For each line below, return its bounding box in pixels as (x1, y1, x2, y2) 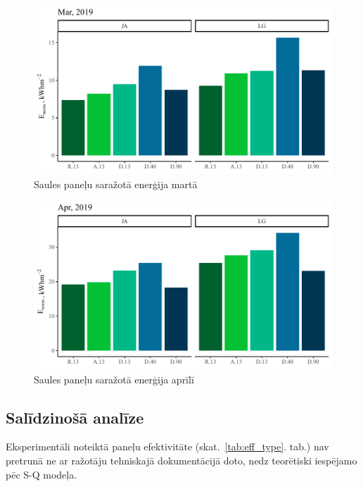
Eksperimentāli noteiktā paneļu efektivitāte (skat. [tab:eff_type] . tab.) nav (6, 439, 329, 454)
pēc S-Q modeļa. (6, 467, 77, 481)
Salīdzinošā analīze (6, 406, 144, 428)
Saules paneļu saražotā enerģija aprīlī (34, 371, 194, 386)
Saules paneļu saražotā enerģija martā (34, 176, 198, 191)
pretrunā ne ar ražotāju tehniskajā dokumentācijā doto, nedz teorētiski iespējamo (6, 453, 357, 468)
